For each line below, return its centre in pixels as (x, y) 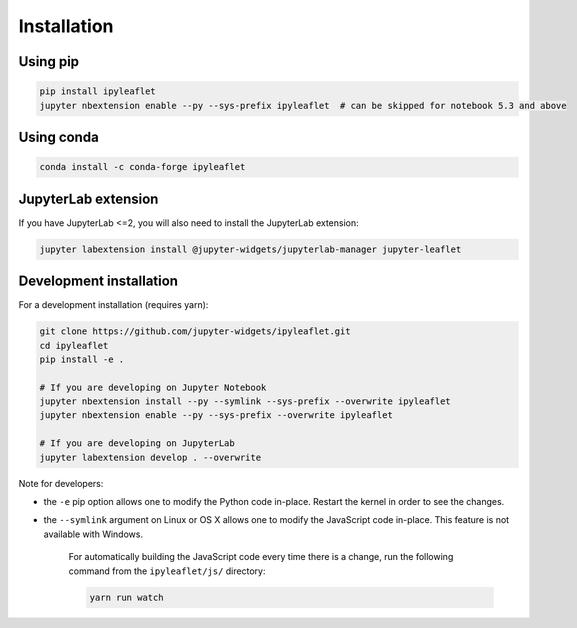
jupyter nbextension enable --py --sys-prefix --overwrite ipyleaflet (216, 415)
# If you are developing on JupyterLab (137, 443)
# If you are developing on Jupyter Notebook (153, 387)
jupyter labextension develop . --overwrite (150, 457)
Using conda (58, 136)
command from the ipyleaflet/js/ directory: (167, 571)
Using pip (49, 61)
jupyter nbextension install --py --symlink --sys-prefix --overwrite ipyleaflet (245, 401)
